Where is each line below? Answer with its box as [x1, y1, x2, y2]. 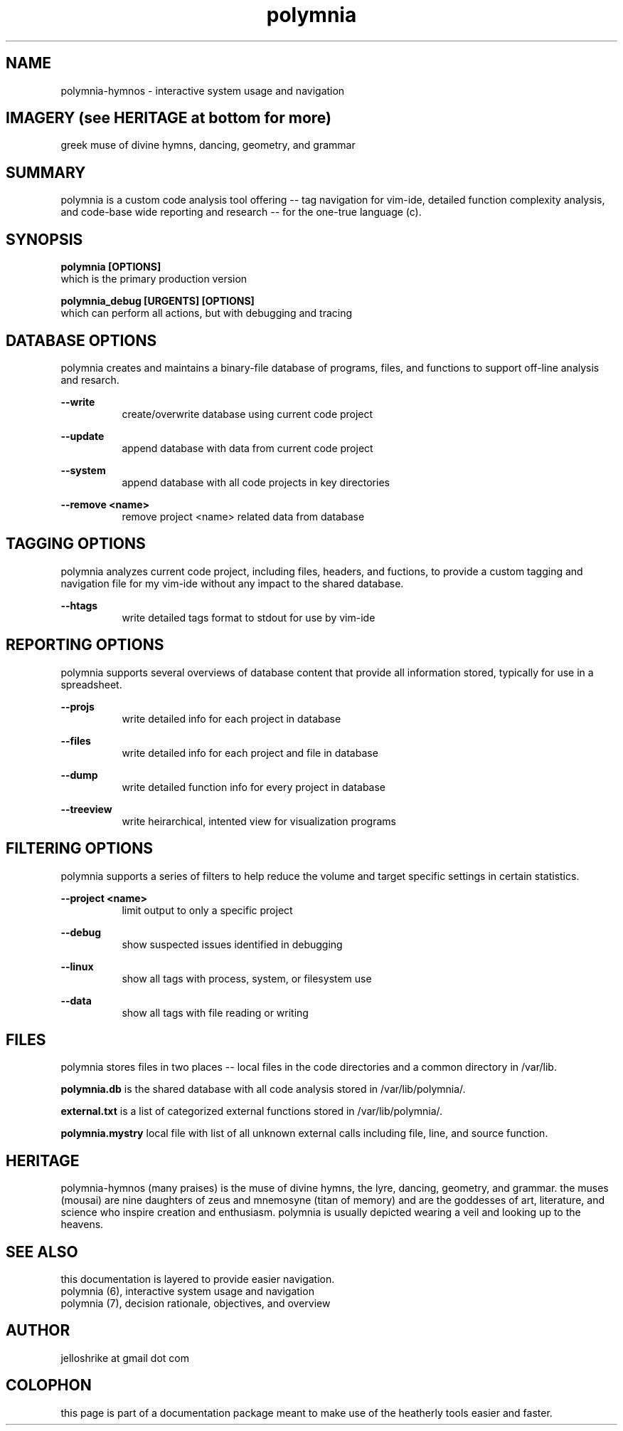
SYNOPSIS [6, 230, 83, 248]
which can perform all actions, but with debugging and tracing [60, 307, 353, 320]
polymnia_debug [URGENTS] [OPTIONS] [60, 295, 255, 308]
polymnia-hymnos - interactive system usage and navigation [60, 84, 345, 97]
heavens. [60, 1218, 104, 1231]
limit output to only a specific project [122, 903, 293, 916]
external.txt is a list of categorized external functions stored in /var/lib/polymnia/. [60, 1105, 443, 1118]
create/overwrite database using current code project [122, 407, 373, 420]
